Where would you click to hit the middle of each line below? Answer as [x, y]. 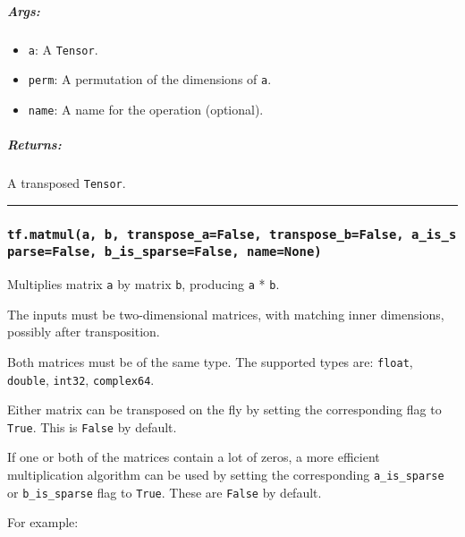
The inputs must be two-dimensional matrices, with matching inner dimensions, [226, 314]
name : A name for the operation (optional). [146, 109]
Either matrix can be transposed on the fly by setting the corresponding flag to [224, 409]
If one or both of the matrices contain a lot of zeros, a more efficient [194, 457]
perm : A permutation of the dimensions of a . [150, 79]
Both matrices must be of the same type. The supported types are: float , [210, 361]
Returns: [34, 145]
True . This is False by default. [92, 426]
